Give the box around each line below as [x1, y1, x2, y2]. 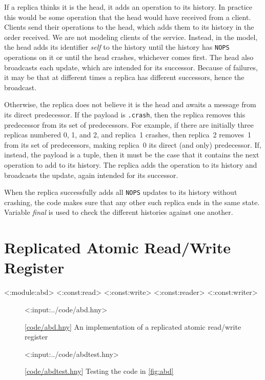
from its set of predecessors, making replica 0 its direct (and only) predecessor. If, [4, 139, 261, 150]
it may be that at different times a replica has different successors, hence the [4, 72, 244, 83]
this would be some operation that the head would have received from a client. [4, 11, 251, 22]
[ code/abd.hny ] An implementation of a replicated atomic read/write [25, 321, 241, 332]
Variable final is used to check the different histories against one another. [4, 207, 233, 217]
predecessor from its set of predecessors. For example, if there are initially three [4, 119, 254, 130]
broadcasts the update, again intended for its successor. [4, 169, 178, 180]
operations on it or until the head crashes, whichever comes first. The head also [4, 52, 254, 63]
